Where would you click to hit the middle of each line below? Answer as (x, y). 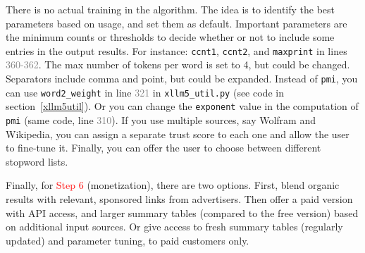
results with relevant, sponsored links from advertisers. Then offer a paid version (179, 199)
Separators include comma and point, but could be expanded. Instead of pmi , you (182, 79)
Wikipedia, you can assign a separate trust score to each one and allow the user (178, 134)
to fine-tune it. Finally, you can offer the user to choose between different (163, 148)
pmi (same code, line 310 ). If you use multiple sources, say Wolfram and (161, 120)
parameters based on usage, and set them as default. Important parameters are (177, 23)
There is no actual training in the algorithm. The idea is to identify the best (171, 9)
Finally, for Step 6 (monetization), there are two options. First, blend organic (173, 185)
